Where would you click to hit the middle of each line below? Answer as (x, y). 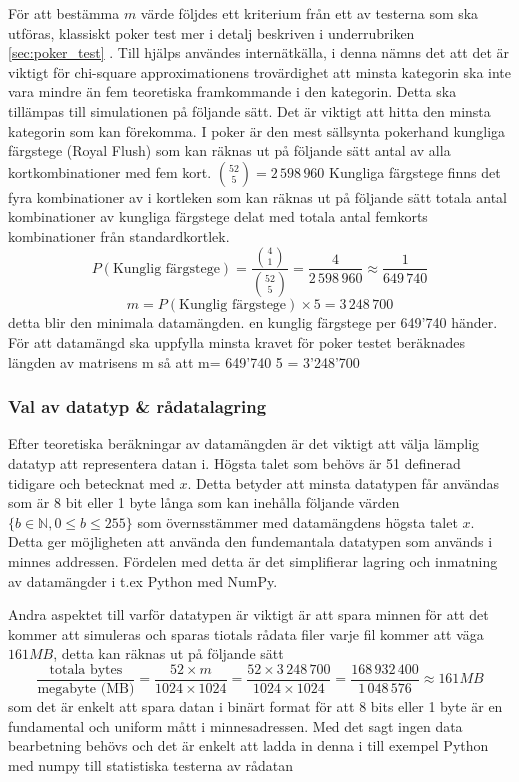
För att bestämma (64, 13)
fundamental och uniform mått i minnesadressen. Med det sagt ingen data (235, 725)
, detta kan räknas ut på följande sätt (168, 653)
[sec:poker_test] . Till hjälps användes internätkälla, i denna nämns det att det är (259, 52)
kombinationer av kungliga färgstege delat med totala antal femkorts (218, 216)
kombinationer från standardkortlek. (119, 235)
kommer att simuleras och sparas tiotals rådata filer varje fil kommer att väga (246, 633)
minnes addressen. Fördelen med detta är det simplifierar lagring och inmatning (253, 560)
